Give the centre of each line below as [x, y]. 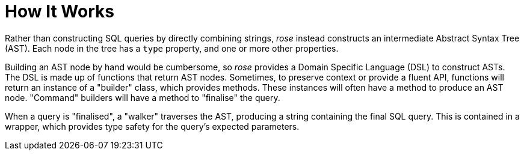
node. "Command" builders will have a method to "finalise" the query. [143, 97]
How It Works [60, 11]
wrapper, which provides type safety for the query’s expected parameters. [152, 126]
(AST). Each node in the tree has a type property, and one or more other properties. [172, 48]
